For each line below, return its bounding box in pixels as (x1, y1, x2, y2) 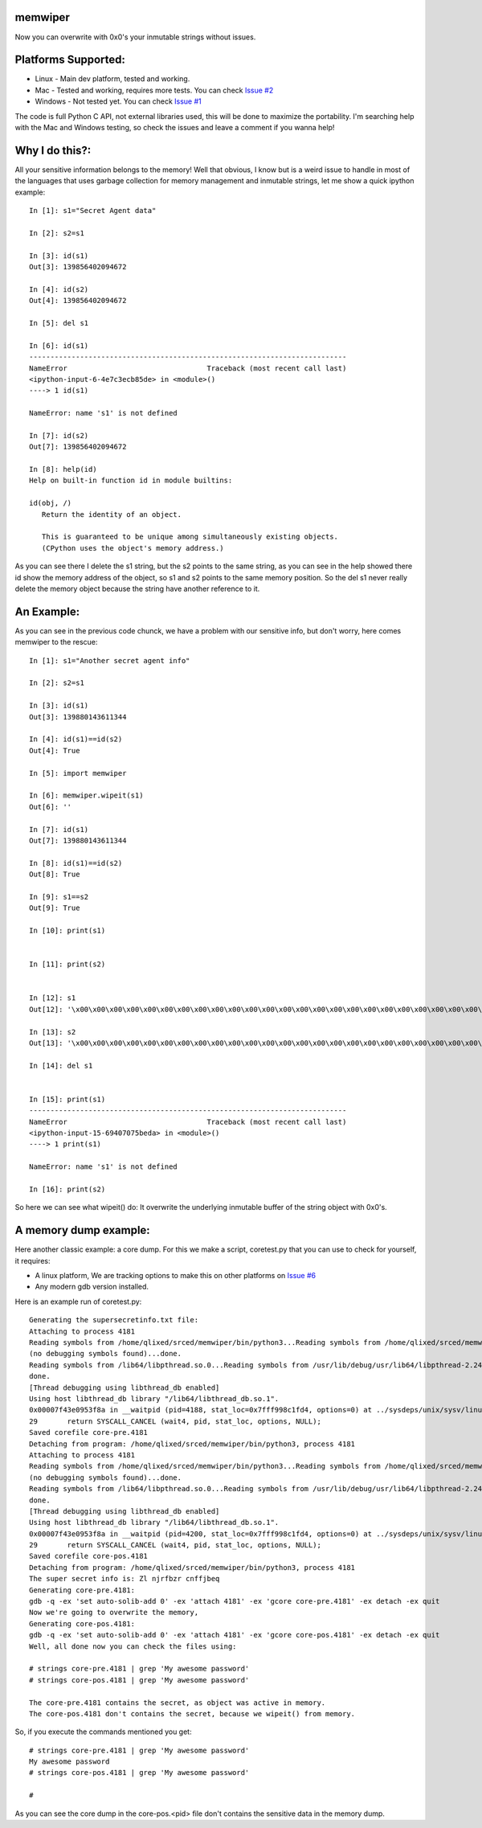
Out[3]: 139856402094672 (29, 262, 127, 272)
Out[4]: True (29, 746, 80, 755)
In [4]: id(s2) (29, 285, 89, 293)
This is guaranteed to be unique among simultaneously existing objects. (41, 532, 339, 542)
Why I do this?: (14, 143, 92, 157)
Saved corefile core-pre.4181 (29, 1428, 149, 1437)
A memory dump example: (14, 1223, 150, 1237)
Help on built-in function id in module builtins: (29, 476, 233, 486)
